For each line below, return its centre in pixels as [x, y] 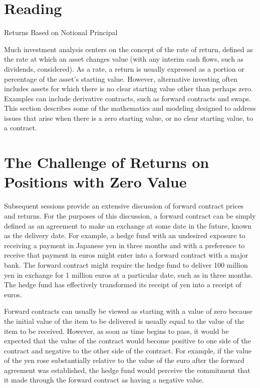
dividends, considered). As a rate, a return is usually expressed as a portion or [124, 68]
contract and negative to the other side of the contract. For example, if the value [128, 350]
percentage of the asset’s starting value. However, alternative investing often [121, 78]
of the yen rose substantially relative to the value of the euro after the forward [124, 360]
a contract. [21, 128]
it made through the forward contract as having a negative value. [104, 380]
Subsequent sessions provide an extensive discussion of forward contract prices [124, 206]
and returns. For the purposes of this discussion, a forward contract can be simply [130, 215]
